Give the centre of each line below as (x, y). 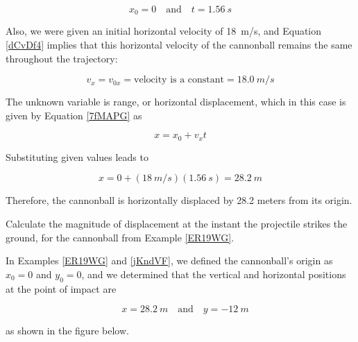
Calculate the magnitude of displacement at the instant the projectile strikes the (177, 224)
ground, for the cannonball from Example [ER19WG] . (120, 237)
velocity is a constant (179, 80)
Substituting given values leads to (77, 156)
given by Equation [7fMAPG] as (74, 115)
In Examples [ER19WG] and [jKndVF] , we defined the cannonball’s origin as (169, 260)
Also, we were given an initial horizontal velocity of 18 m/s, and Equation (164, 31)
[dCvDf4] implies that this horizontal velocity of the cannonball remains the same (179, 45)
